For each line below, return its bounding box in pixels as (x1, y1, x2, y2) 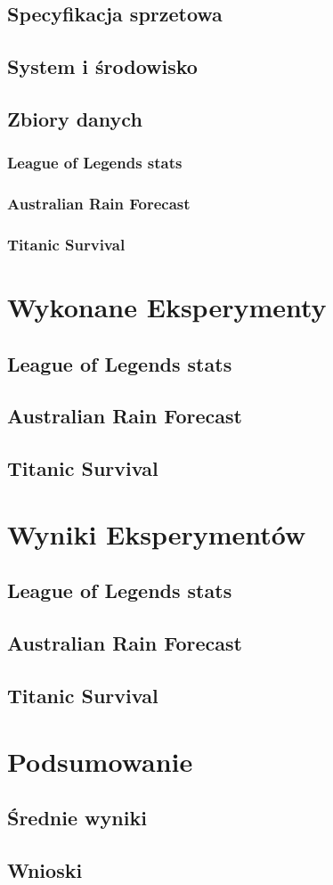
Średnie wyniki (7, 804, 147, 832)
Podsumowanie (7, 742, 193, 779)
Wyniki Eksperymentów (7, 515, 306, 552)
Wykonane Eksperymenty (7, 289, 327, 325)
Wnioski (7, 856, 83, 883)
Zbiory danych (7, 104, 142, 132)
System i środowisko (7, 53, 198, 80)
